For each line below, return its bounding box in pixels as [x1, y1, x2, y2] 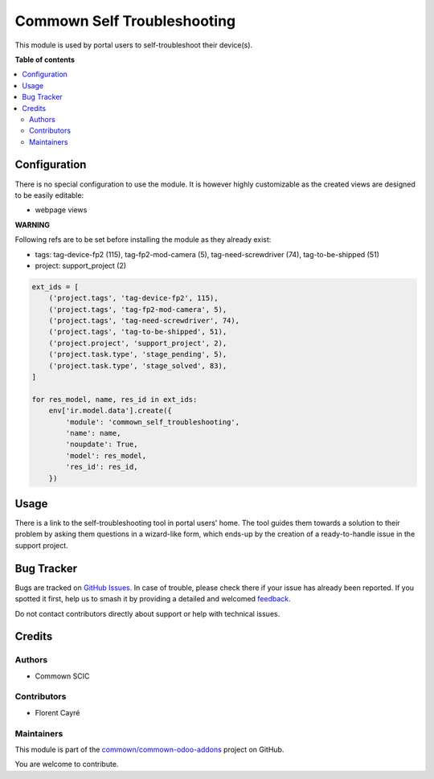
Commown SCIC [35, 671, 90, 681]
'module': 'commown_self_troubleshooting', [65, 417, 240, 426]
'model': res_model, [65, 451, 147, 460]
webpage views [35, 205, 88, 215]
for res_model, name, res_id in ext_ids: [31, 395, 198, 404]
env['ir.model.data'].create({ [48, 406, 172, 416]
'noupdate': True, [65, 440, 138, 449]
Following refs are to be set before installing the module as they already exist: [14, 235, 272, 244]
